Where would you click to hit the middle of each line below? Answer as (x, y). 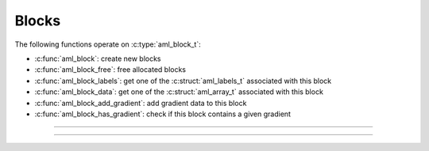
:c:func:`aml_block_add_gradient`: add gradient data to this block (141, 103)
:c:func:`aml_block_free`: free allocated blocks (110, 70)
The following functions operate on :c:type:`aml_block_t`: (108, 44)
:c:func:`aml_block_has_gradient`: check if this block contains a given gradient (163, 114)
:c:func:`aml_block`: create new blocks (98, 59)
